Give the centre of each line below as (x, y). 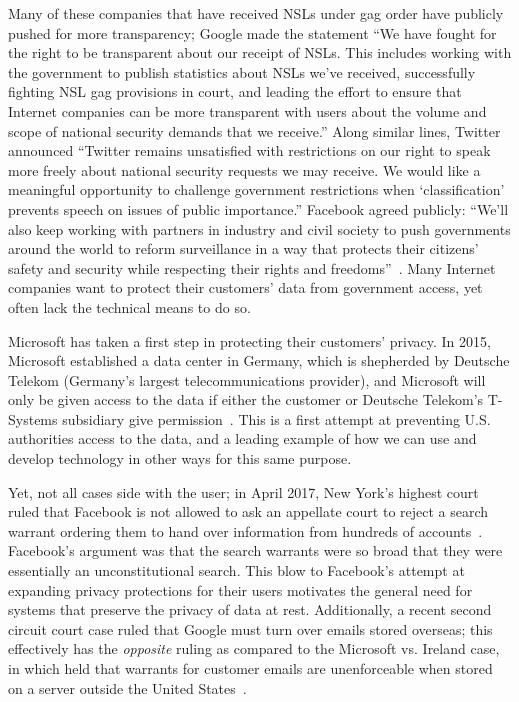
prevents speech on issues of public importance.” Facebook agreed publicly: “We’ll (258, 208)
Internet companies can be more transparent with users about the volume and (247, 110)
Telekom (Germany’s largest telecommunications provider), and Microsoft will (247, 379)
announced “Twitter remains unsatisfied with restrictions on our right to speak (249, 150)
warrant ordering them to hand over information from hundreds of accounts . (245, 530)
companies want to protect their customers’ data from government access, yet (245, 287)
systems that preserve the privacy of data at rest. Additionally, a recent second (250, 609)
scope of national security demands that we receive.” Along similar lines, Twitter (254, 130)
